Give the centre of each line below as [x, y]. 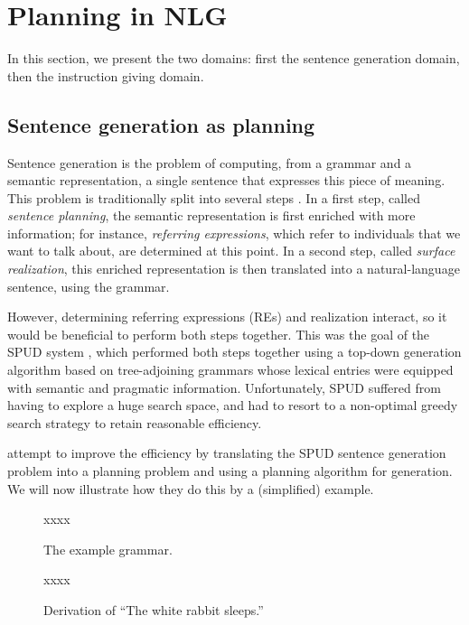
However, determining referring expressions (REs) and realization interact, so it [227, 317]
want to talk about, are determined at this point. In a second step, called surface [231, 251]
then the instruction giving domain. [106, 75]
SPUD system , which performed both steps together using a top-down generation [234, 352]
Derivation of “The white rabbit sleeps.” [154, 609]
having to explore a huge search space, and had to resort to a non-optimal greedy [233, 405]
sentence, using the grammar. [89, 286]
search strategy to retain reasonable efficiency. [135, 422]
